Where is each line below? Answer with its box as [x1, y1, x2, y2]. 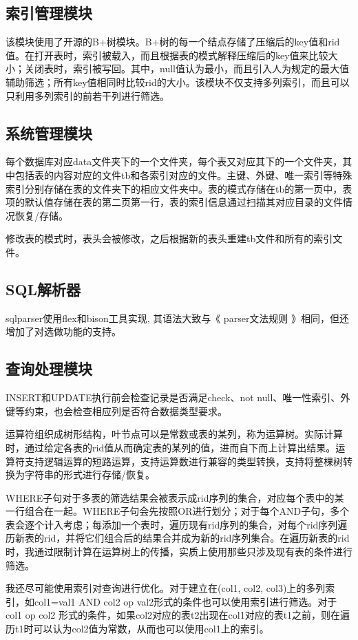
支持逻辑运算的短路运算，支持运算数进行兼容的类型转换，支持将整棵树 [24, 454, 343, 468]
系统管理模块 [6, 122, 92, 143]
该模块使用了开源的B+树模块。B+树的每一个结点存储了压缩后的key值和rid [6, 34, 340, 49]
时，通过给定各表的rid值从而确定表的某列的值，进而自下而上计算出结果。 [6, 440, 336, 454]
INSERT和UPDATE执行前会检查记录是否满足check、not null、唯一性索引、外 [6, 390, 350, 405]
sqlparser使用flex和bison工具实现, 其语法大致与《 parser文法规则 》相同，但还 [6, 310, 350, 325]
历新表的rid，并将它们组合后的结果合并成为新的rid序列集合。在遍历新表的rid [6, 531, 350, 545]
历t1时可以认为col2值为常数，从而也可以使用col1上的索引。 [6, 621, 269, 636]
